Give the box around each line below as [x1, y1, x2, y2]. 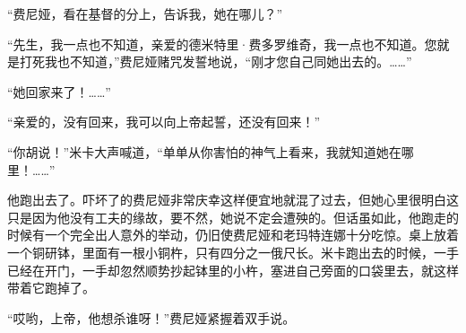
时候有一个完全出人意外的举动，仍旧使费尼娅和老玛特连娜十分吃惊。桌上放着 [7, 225, 459, 244]
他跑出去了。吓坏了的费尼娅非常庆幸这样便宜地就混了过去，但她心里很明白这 [7, 190, 459, 209]
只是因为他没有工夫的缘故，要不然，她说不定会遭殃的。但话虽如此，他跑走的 [7, 207, 459, 226]
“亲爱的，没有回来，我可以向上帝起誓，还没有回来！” [7, 112, 321, 131]
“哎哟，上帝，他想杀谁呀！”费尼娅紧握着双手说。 [7, 308, 296, 327]
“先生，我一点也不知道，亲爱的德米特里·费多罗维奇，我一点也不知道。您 [7, 34, 437, 53]
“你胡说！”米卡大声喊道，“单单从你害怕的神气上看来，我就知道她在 [7, 142, 401, 161]
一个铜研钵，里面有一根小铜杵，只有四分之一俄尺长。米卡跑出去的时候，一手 [7, 242, 459, 261]
